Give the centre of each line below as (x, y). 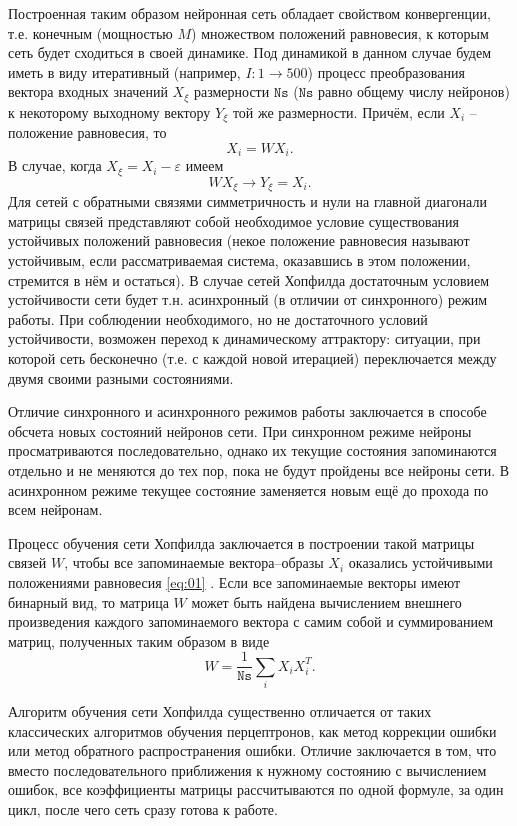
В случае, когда (55, 165)
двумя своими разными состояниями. (121, 377)
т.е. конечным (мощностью (90, 32)
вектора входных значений (88, 91)
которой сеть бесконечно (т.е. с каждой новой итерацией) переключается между (252, 357)
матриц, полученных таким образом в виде (139, 640)
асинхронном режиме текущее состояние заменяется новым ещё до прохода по (248, 489)
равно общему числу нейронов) (414, 91)
